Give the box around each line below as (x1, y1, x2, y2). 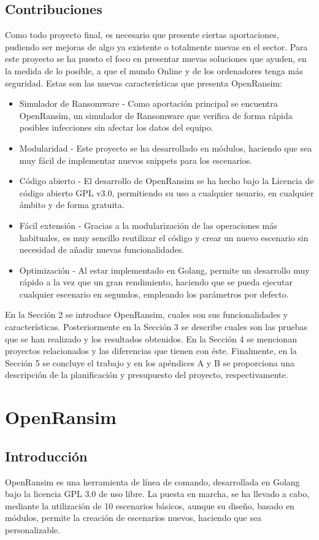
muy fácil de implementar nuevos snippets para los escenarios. (19, 153, 253, 166)
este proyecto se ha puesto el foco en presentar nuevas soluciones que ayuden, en (5, 52, 307, 65)
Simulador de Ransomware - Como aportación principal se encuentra (19, 97, 278, 110)
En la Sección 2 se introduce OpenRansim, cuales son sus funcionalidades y (5, 308, 288, 321)
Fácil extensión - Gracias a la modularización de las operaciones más (19, 218, 277, 231)
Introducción (5, 446, 88, 465)
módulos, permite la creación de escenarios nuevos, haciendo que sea (5, 511, 262, 524)
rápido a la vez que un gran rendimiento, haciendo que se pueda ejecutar (19, 276, 293, 288)
